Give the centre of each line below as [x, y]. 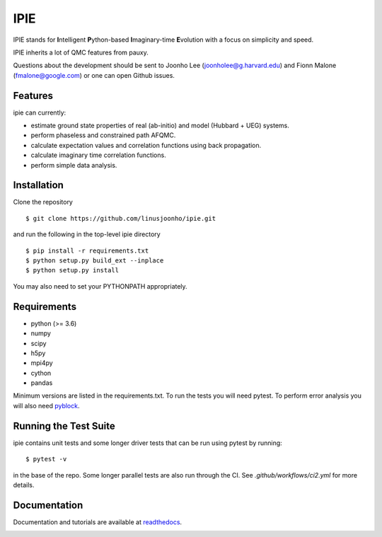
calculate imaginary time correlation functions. [98, 155]
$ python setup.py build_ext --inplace [95, 261]
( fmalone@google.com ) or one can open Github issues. [94, 75]
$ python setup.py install [73, 270]
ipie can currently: [40, 112]
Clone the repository [43, 202]
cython [41, 373]
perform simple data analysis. [74, 165]
